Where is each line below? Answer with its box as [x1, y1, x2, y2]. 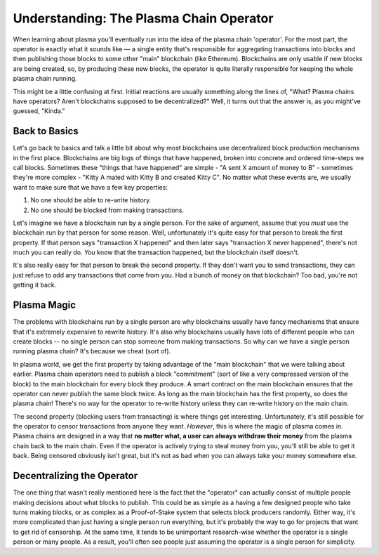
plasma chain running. [13, 74, 77, 83]
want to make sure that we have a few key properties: [13, 183, 168, 191]
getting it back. [13, 281, 57, 289]
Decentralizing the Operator [13, 470, 138, 482]
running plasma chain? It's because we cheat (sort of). [13, 347, 171, 355]
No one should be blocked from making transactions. [30, 206, 185, 214]
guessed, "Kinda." [13, 107, 66, 115]
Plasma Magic [13, 299, 77, 311]
